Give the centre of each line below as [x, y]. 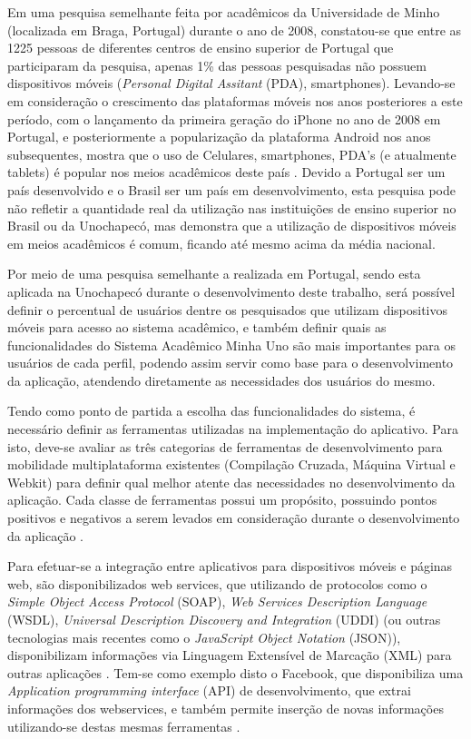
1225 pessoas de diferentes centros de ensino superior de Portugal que [201, 48]
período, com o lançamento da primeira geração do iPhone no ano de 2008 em [224, 118]
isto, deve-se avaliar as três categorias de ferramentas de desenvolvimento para [225, 446]
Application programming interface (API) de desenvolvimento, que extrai [209, 690]
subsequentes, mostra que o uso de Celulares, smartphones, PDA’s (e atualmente [232, 154]
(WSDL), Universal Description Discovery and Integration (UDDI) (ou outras [224, 619]
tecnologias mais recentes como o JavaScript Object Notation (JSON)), [204, 637]
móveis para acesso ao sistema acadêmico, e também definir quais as [197, 327]
